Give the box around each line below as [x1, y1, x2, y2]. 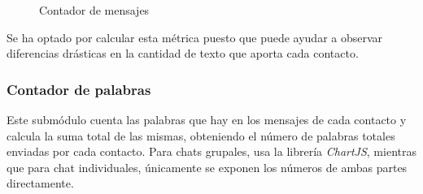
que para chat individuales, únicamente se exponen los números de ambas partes [7, 158, 408, 175]
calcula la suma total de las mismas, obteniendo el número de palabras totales [7, 127, 395, 144]
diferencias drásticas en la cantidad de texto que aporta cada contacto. [7, 45, 359, 62]
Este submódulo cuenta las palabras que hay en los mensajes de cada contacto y [7, 111, 407, 127]
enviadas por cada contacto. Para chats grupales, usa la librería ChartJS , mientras [7, 143, 416, 160]
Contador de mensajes [39, 2, 150, 18]
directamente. [7, 175, 74, 192]
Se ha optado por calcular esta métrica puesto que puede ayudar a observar [7, 28, 383, 45]
